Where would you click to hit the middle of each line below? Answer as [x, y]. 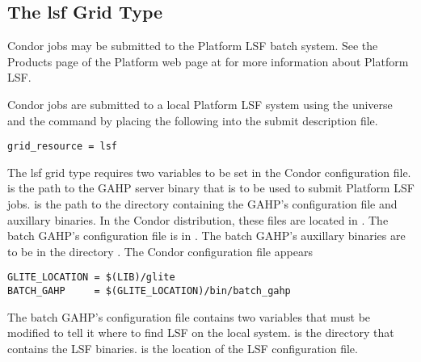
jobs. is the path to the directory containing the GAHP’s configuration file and [202, 204]
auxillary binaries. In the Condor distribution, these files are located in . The [198, 219]
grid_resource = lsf [63, 147]
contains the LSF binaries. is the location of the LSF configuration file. [183, 348]
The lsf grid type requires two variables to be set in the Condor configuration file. [209, 172]
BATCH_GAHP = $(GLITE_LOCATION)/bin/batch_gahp [149, 291]
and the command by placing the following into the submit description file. [193, 120]
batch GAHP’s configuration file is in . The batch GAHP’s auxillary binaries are [206, 236]
